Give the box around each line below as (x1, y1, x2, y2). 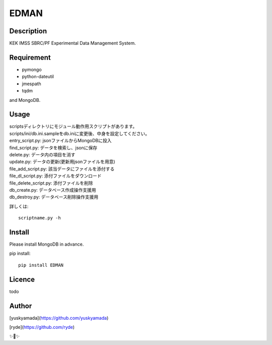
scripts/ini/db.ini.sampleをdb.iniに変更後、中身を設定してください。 (9, 130, 150, 136)
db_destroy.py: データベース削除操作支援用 (9, 194, 99, 200)
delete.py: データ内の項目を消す (9, 152, 76, 157)
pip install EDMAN (18, 262, 64, 268)
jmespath (22, 81, 41, 87)
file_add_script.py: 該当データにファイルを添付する (9, 165, 115, 171)
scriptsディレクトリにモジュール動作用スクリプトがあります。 (9, 124, 138, 130)
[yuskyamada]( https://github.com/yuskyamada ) (9, 315, 109, 321)
